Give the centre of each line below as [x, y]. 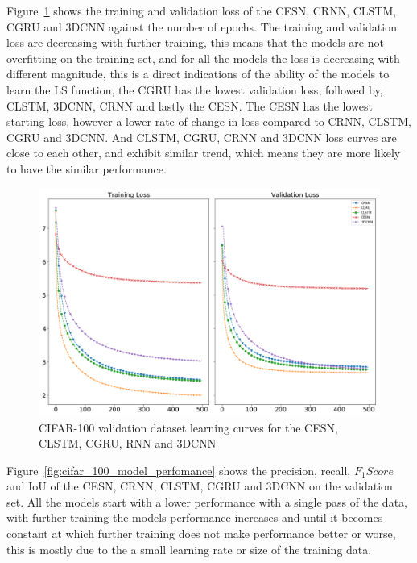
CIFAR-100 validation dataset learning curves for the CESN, [188, 427]
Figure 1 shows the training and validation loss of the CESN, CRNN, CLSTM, [202, 10]
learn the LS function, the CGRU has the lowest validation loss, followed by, [195, 89]
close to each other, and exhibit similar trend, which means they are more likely [204, 153]
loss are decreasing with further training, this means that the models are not [195, 42]
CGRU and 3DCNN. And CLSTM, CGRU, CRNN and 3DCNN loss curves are [202, 137]
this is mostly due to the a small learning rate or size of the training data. [189, 549]
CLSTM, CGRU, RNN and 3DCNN [128, 443]
